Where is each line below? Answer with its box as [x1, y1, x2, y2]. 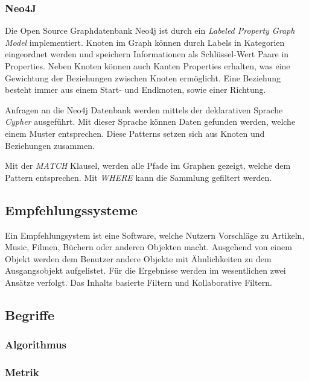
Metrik [5, 365, 39, 380]
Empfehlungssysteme [5, 200, 138, 219]
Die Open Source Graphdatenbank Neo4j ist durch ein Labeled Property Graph [5, 24, 295, 37]
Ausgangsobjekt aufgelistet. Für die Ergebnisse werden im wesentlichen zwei [5, 264, 286, 277]
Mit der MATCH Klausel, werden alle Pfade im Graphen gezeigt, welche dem [5, 159, 291, 172]
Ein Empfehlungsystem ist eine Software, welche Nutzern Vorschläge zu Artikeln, [5, 228, 305, 241]
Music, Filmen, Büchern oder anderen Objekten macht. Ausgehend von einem [5, 241, 292, 253]
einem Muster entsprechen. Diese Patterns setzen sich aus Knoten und [5, 127, 265, 139]
